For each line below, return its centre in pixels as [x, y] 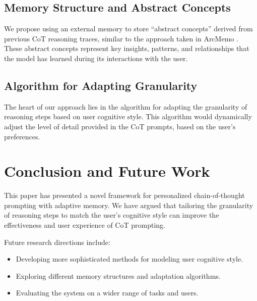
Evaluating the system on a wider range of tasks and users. [107, 293]
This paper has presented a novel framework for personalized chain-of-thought [124, 195]
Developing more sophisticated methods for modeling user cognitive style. [130, 259]
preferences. [22, 136]
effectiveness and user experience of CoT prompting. [85, 225]
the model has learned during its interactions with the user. [96, 58]
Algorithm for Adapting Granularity [101, 85]
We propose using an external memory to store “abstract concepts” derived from [128, 29]
